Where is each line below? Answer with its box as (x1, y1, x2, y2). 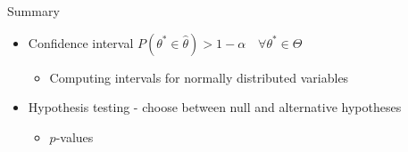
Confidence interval (28, 33, 134, 52)
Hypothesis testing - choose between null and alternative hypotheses (28, 98, 402, 116)
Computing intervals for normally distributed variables (49, 68, 349, 86)
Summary (7, 2, 60, 20)
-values (55, 127, 94, 146)
